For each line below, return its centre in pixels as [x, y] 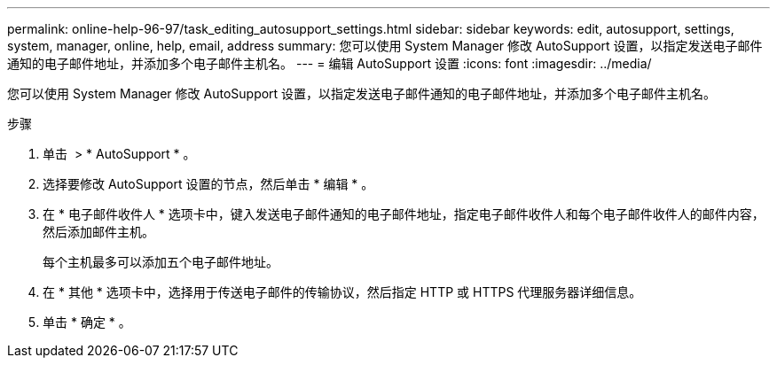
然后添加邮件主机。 [98, 232]
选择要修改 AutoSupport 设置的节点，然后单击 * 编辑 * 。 [208, 184]
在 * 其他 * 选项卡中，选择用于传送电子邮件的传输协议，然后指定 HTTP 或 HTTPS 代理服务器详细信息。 [342, 292]
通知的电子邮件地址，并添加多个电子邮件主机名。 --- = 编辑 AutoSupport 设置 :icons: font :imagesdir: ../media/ [330, 63]
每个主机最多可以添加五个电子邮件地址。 [161, 262]
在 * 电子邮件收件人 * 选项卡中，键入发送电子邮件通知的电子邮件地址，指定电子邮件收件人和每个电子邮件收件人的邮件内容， [404, 214]
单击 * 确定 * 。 [87, 322]
